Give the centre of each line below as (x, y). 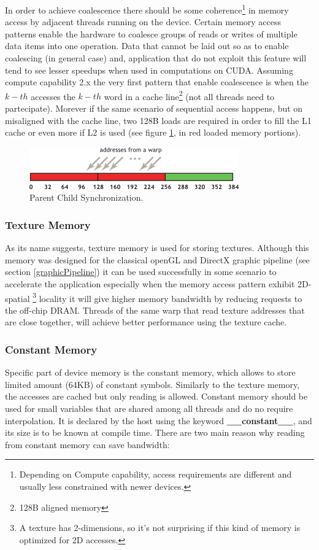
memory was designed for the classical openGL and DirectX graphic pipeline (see (157, 259)
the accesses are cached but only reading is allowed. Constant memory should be (156, 396)
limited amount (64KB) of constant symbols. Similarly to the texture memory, (152, 384)
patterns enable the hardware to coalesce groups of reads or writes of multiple (151, 33)
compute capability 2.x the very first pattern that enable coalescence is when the (157, 82)
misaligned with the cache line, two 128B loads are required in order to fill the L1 (158, 120)
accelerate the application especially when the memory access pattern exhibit (150, 284)
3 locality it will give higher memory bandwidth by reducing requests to (167, 297)
